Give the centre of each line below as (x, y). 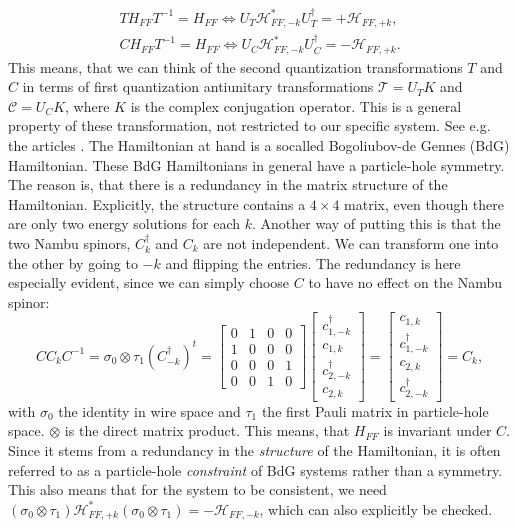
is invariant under (437, 430)
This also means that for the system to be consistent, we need (197, 489)
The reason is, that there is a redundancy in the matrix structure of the (228, 184)
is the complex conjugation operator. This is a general (296, 105)
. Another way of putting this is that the (376, 223)
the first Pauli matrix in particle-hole (375, 410)
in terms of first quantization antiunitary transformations (198, 86)
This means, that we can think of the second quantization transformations (235, 66)
